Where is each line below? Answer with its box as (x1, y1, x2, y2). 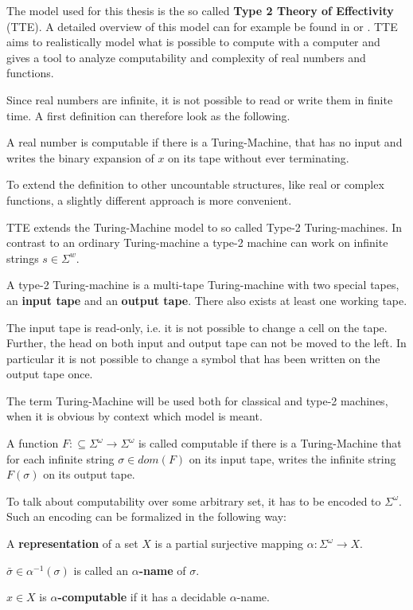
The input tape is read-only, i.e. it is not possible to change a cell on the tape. (6, 319, 388, 335)
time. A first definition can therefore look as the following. (6, 107, 290, 123)
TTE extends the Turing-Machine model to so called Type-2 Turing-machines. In (6, 218, 403, 235)
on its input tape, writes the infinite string (189, 450, 396, 467)
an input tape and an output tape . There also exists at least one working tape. (6, 291, 407, 308)
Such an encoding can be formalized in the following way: (6, 508, 287, 525)
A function (6, 435, 59, 452)
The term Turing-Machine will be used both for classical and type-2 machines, (6, 392, 388, 409)
